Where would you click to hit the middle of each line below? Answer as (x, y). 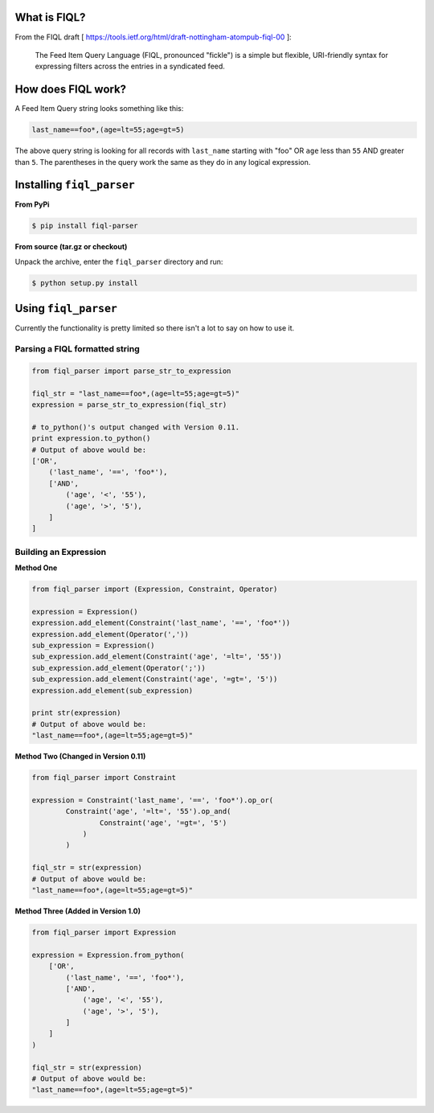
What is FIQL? (50, 17)
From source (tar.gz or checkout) (71, 247)
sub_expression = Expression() (94, 645)
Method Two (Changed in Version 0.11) (80, 757)
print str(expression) (76, 713)
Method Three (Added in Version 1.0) (78, 911)
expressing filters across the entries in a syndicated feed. (130, 66)
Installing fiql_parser (75, 185)
